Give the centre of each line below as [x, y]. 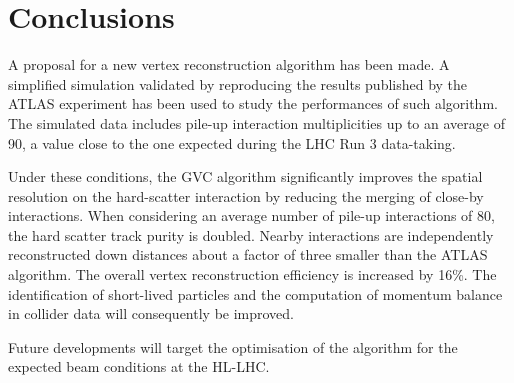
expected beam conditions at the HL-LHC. [139, 366]
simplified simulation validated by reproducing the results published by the [238, 83]
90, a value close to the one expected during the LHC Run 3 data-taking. [232, 142]
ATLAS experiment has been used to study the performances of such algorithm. [253, 103]
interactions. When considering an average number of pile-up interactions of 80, [251, 215]
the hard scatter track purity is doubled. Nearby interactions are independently [251, 234]
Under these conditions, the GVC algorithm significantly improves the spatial [245, 176]
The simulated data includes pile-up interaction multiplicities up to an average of [256, 122]
